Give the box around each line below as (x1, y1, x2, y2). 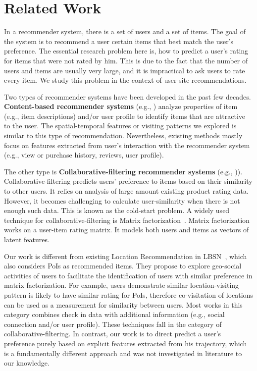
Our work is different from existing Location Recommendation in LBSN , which (4, 251, 247, 261)
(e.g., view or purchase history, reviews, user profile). (4, 150, 164, 160)
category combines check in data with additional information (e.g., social (4, 309, 225, 319)
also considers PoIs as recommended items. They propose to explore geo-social (4, 261, 242, 271)
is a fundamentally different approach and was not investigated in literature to (4, 348, 242, 358)
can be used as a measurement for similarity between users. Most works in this (4, 299, 243, 310)
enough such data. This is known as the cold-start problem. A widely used (4, 205, 230, 215)
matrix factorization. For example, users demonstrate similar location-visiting (4, 280, 239, 290)
